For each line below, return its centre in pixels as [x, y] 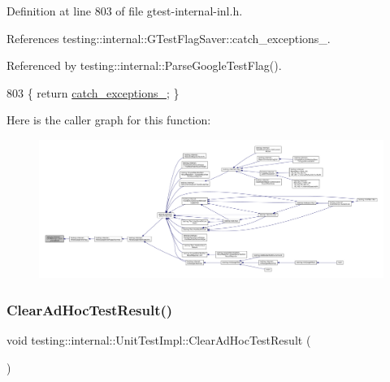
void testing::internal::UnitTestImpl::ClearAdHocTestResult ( [159, 339]
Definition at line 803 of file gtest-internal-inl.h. [125, 11]
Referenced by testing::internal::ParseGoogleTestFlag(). [144, 65]
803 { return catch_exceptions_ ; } [93, 92]
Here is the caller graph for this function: [109, 120]
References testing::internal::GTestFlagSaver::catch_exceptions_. [169, 38]
